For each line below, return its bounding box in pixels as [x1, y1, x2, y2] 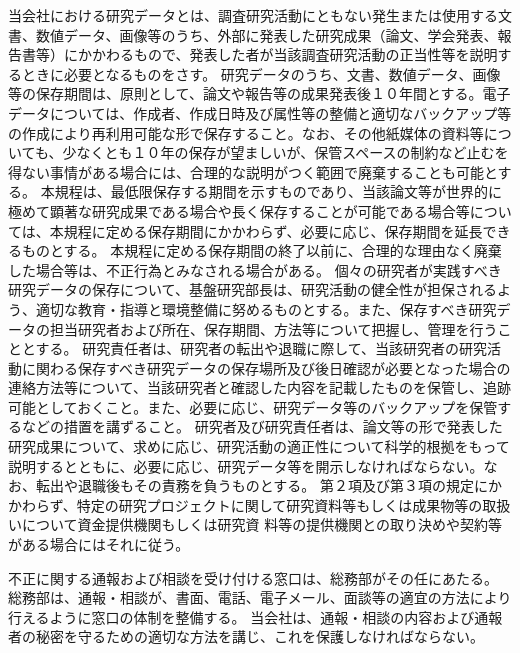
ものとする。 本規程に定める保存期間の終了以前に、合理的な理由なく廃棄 [21, 240, 502, 261]
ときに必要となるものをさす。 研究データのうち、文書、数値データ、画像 [21, 63, 501, 84]
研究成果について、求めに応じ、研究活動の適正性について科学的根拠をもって [8, 436, 510, 457]
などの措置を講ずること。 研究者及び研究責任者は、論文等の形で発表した [21, 416, 503, 437]
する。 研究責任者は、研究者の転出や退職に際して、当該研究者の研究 [35, 338, 488, 359]
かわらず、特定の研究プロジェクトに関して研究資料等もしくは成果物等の [8, 494, 483, 515]
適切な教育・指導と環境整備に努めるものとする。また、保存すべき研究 [35, 298, 497, 319]
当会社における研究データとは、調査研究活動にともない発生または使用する [8, 5, 498, 25]
